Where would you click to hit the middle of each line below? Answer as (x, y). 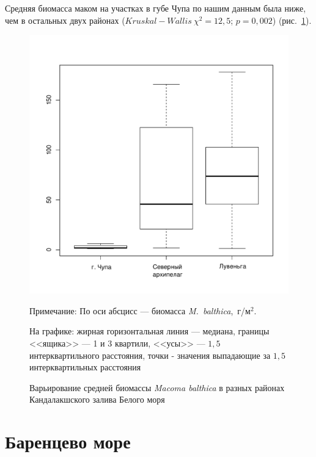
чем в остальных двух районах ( (65, 20)
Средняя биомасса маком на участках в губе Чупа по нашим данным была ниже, (156, 8)
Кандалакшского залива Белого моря (97, 399)
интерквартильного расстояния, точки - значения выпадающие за (150, 355)
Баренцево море (68, 441)
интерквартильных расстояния (85, 367)
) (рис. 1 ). (292, 20)
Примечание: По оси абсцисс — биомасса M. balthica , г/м (140, 310)
